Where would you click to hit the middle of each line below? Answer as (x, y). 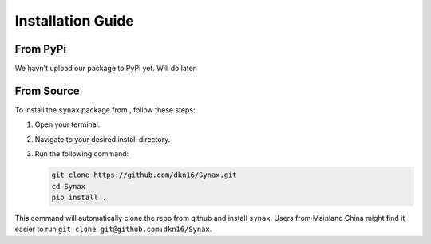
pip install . (79, 197)
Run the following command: (82, 154)
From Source (47, 91)
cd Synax (69, 186)
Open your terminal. (67, 124)
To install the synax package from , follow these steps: (105, 110)
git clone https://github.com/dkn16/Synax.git (144, 175)
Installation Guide (75, 21)
